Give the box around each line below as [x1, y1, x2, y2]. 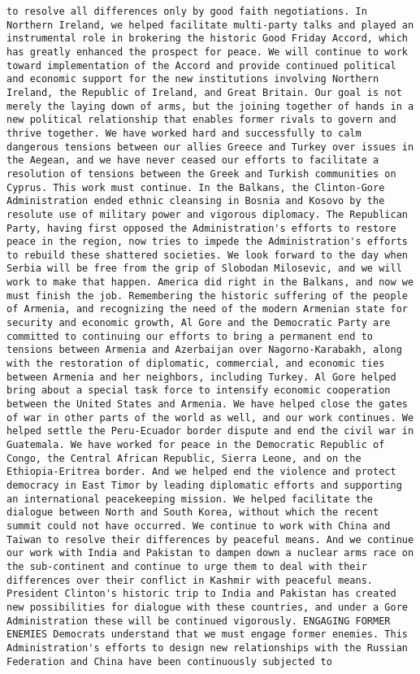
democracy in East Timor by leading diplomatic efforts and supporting [6, 479, 402, 491]
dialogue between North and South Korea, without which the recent [6, 507, 379, 519]
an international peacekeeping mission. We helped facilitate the [6, 493, 374, 505]
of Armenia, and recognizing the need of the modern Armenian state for [6, 303, 408, 315]
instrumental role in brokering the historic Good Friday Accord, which [6, 33, 408, 45]
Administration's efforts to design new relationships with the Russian [6, 641, 408, 654]
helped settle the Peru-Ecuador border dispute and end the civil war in [6, 425, 414, 437]
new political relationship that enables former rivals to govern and [6, 114, 396, 126]
